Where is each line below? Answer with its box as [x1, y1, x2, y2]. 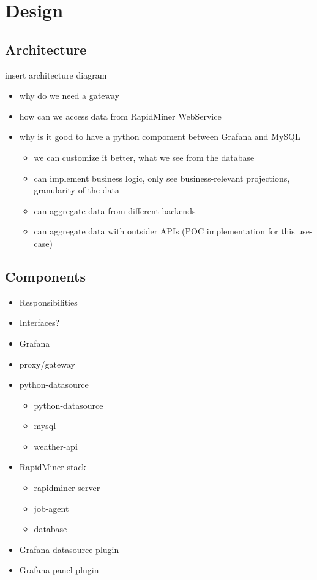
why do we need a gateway [19, 89, 120, 102]
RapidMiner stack [19, 460, 86, 473]
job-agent [34, 501, 69, 514]
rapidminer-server [34, 481, 100, 494]
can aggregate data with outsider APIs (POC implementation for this [34, 225, 295, 238]
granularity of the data [34, 184, 119, 196]
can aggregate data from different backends [34, 204, 196, 217]
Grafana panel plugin [19, 563, 99, 576]
